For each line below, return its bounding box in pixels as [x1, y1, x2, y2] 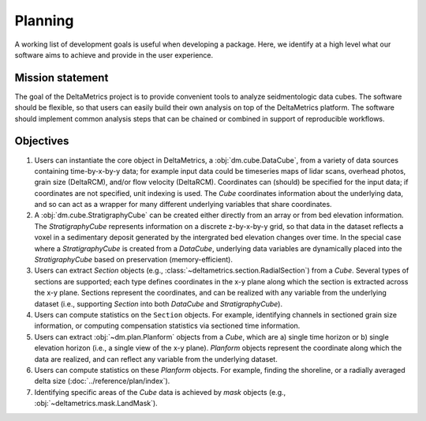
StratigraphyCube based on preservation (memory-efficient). [34, 255, 233, 265]
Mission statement [14, 71, 109, 85]
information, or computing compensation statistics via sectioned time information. [34, 321, 301, 331]
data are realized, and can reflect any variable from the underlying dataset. [34, 354, 278, 363]
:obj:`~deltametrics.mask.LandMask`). [34, 399, 158, 408]
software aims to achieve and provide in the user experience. [14, 50, 214, 59]
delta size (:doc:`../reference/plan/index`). [34, 376, 170, 386]
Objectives [14, 134, 69, 148]
